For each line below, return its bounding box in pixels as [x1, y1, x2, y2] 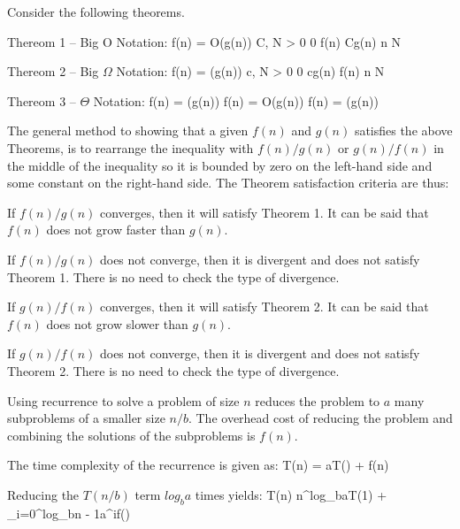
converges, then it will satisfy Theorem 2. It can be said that [99, 297, 429, 316]
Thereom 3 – [7, 91, 76, 110]
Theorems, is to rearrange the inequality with [7, 138, 254, 157]
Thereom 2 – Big [7, 62, 99, 80]
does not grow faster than [46, 220, 186, 239]
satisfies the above [354, 121, 453, 140]
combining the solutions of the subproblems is [7, 425, 256, 444]
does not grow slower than [46, 314, 188, 333]
